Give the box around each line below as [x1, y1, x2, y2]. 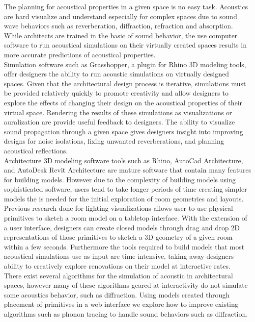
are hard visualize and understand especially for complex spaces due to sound [4, 11, 237, 21]
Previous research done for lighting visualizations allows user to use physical [4, 203, 233, 213]
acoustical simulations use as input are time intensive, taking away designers [4, 251, 234, 261]
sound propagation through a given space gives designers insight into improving [4, 126, 243, 136]
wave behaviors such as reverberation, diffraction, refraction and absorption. [4, 21, 233, 31]
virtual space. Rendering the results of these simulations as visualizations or [4, 107, 232, 117]
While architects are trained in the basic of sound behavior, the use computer [4, 30, 237, 40]
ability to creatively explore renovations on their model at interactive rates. [4, 261, 230, 271]
